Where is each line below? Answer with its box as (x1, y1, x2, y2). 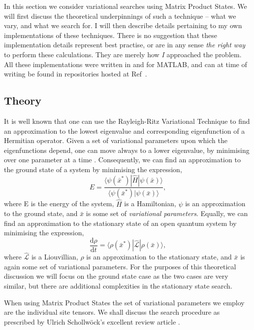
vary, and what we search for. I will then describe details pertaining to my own (4, 20, 242, 31)
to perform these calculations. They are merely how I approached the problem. (4, 49, 242, 59)
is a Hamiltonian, (124, 198, 176, 209)
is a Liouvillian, (31, 252, 78, 262)
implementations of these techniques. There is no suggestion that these (4, 30, 217, 40)
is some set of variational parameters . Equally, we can (86, 208, 248, 219)
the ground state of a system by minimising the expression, (4, 164, 182, 174)
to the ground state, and (4, 208, 78, 219)
